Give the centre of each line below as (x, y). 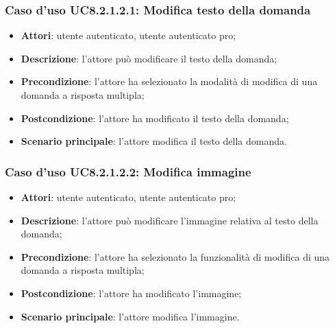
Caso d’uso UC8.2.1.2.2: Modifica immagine (128, 171)
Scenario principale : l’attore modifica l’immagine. (130, 316)
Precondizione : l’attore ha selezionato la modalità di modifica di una (169, 81)
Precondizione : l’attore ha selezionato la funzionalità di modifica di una (175, 256)
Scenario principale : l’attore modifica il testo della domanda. (154, 141)
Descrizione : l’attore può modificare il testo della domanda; (149, 58)
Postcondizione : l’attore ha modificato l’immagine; (131, 293)
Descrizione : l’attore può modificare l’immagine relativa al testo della (170, 220)
